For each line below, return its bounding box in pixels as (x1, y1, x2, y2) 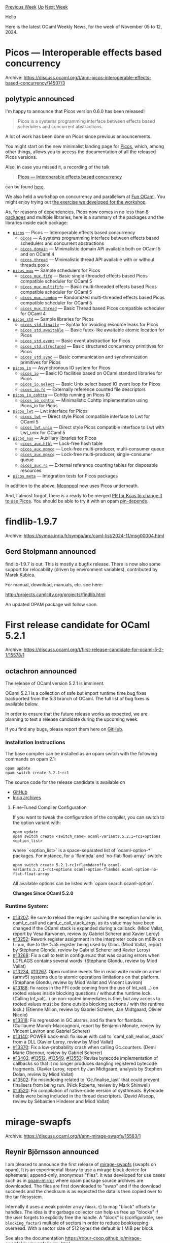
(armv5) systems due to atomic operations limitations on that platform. (12, 974, 160, 980)
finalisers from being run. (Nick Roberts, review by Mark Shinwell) (12, 1082, 151, 1088)
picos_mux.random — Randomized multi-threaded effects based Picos (20, 294, 165, 300)
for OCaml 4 (20, 310, 46, 317)
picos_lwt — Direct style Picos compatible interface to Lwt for (20, 413, 150, 419)
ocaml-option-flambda (74, 867, 120, 872)
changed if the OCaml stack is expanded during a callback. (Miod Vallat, (12, 925, 164, 931)
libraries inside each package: (5, 219, 69, 225)
